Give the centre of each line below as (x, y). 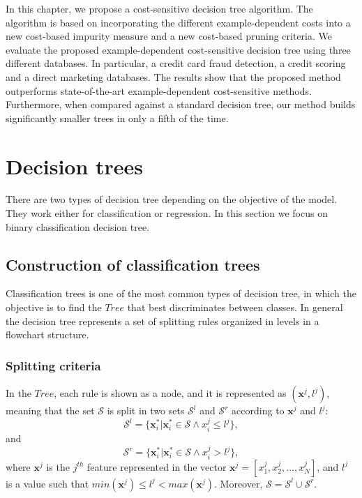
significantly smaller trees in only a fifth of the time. (117, 118)
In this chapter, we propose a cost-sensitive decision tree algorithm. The (159, 8)
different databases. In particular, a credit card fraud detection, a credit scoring (176, 63)
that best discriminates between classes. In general (235, 307)
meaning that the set (50, 410)
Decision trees (75, 166)
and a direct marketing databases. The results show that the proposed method (173, 76)
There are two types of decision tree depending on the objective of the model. (172, 199)
